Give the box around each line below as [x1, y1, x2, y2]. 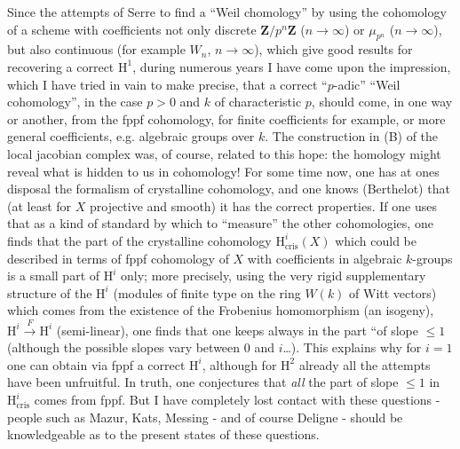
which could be [335, 231, 416, 249]
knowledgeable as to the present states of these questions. [7, 425, 320, 444]
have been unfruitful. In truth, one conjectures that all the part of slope [7, 373, 399, 391]
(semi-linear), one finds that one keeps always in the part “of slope [56, 320, 418, 339]
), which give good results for [254, 40, 413, 59]
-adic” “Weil [333, 75, 401, 93]
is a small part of [7, 266, 100, 285]
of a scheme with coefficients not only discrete [7, 20, 257, 38]
